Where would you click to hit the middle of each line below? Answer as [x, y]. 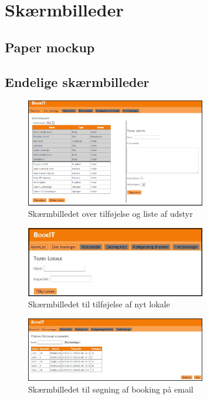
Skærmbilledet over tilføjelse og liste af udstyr [111, 214]
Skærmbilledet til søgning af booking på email [111, 389]
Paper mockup [50, 47]
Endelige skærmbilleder [77, 81]
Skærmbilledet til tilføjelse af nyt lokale [99, 304]
